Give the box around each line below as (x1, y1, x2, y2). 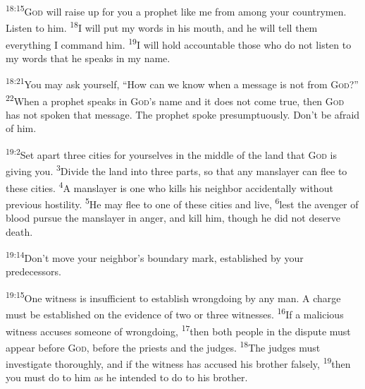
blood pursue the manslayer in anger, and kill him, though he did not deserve (6, 210, 340, 225)
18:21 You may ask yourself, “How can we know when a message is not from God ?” (6, 75, 359, 91)
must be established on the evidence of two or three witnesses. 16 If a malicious (6, 305, 344, 321)
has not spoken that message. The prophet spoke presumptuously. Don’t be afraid (6, 107, 360, 121)
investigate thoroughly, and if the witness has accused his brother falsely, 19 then (6, 354, 351, 371)
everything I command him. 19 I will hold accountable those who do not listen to (6, 35, 352, 52)
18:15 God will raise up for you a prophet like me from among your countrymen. (6, 2, 347, 18)
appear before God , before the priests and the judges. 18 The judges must (6, 337, 321, 354)
